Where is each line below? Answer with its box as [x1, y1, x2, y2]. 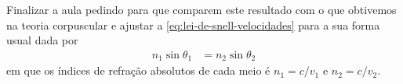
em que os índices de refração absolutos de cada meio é [6, 62, 270, 79]
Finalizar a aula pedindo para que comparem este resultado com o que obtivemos [6, 2, 397, 17]
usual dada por [6, 32, 78, 48]
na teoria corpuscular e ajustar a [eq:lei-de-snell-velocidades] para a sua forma [6, 16, 380, 33]
